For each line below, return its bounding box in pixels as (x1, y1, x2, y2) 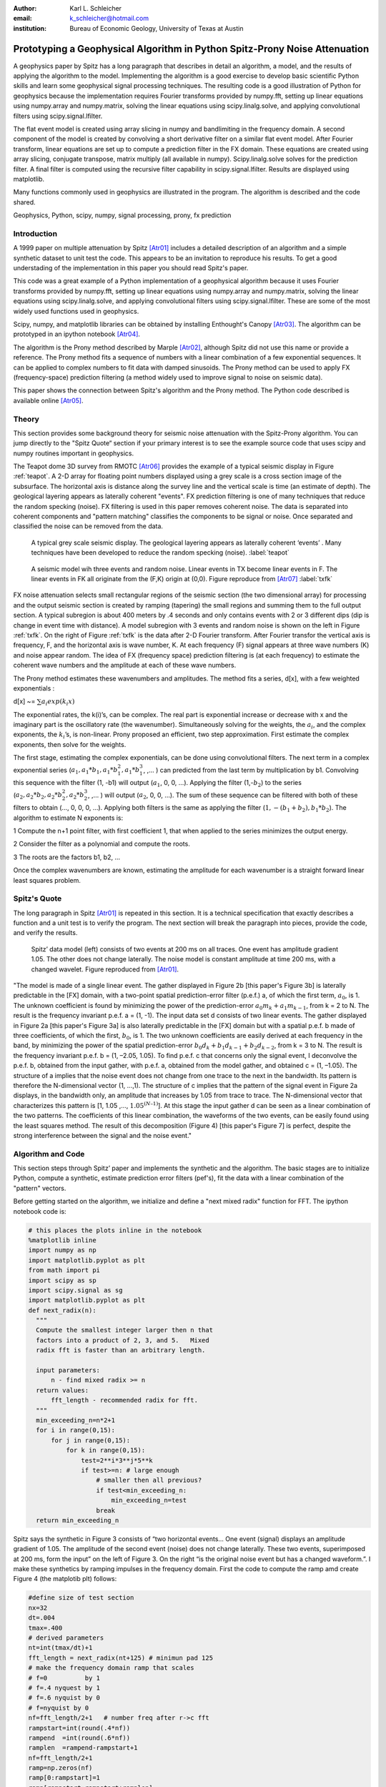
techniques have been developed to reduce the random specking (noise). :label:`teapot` (31, 548, 289, 557)
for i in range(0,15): (36, 1426, 116, 1435)
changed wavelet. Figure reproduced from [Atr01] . (31, 965, 179, 974)
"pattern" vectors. (13, 1184, 66, 1192)
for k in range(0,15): (65, 1446, 146, 1455)
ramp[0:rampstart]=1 (28, 1773, 100, 1782)
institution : (13, 24, 47, 32)
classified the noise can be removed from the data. (13, 522, 164, 530)
